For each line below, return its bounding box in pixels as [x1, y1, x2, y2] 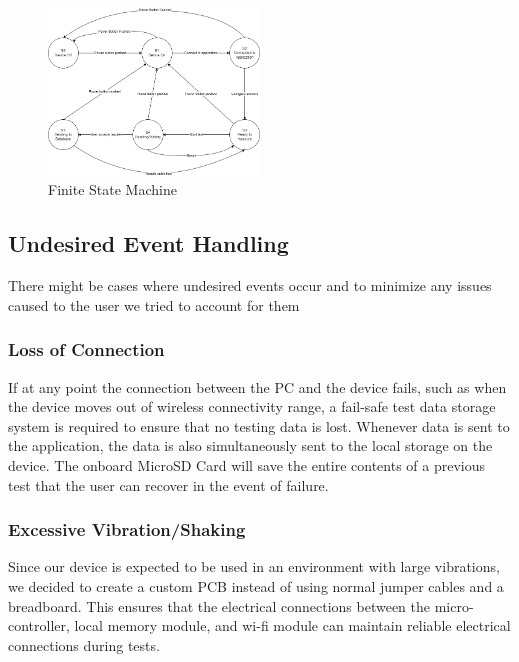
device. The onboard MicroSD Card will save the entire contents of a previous [8, 455, 485, 476]
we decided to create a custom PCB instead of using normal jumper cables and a [8, 576, 504, 597]
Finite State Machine [48, 179, 177, 200]
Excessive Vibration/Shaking [8, 517, 246, 542]
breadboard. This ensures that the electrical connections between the [8, 595, 431, 616]
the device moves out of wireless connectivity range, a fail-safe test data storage [8, 396, 496, 417]
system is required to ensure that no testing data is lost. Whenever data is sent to [8, 415, 510, 436]
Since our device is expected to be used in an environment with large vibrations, [8, 556, 500, 577]
